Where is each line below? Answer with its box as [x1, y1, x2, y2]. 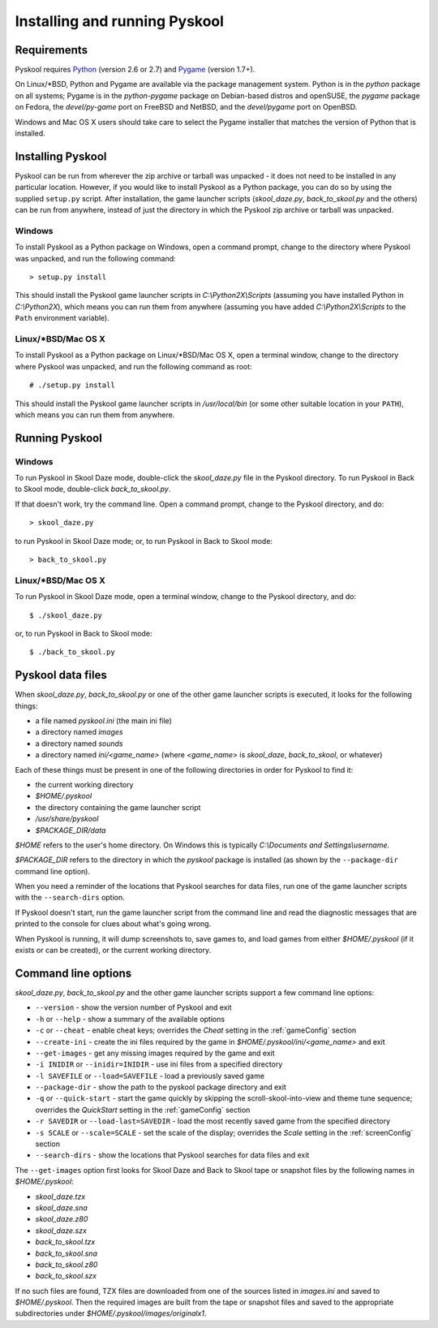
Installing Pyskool [15, 149, 107, 163]
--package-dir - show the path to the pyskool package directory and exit [35, 1082, 287, 1092]
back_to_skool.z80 [35, 1259, 98, 1270]
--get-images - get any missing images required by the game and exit [35, 1048, 275, 1058]
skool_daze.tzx [35, 1192, 86, 1201]
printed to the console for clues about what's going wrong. [15, 919, 212, 929]
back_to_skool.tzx [35, 1237, 96, 1247]
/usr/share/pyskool [35, 814, 99, 824]
